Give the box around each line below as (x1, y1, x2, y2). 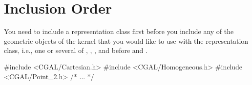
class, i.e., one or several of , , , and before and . (4, 45, 147, 55)
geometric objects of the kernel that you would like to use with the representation (4, 35, 249, 46)
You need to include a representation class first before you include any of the (4, 26, 234, 36)
